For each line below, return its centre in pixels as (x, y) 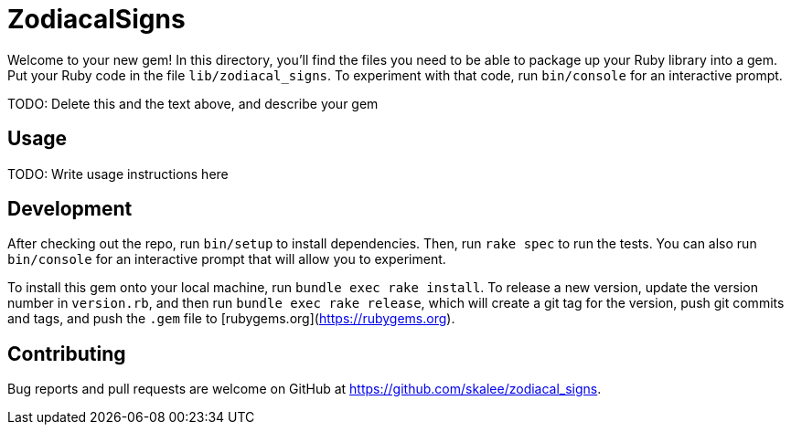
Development (70, 209)
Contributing (67, 353)
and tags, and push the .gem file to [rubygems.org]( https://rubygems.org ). (231, 319)
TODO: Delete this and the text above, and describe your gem (193, 103)
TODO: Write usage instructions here (118, 174)
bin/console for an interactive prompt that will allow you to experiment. (227, 259)
